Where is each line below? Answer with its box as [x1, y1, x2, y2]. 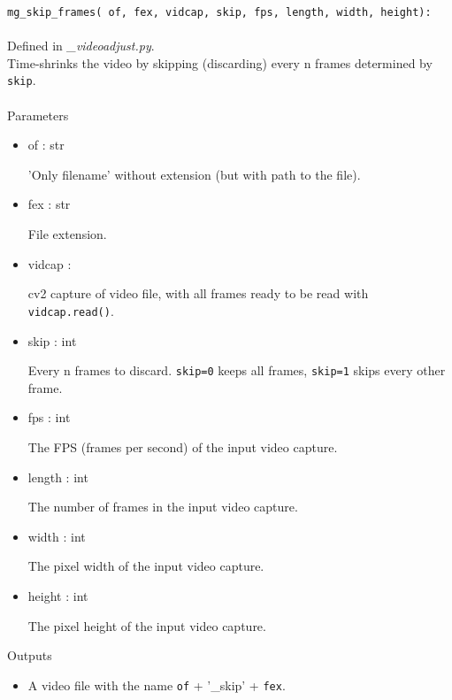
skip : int [27, 331, 77, 350]
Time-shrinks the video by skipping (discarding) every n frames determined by [7, 53, 433, 72]
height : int [27, 586, 88, 604]
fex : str [27, 195, 71, 213]
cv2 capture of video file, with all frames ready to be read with [27, 284, 369, 303]
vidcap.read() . [27, 301, 114, 319]
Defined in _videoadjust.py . [7, 36, 155, 55]
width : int [27, 527, 86, 545]
